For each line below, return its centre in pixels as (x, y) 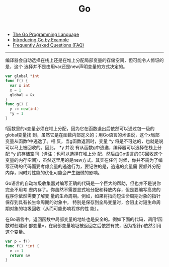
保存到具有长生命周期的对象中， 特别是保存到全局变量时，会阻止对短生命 (81, 202)
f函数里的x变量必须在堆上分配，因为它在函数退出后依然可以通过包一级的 (80, 128)
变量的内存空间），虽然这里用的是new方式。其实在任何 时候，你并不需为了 (82, 160)
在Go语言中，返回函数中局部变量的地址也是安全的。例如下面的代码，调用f (82, 219)
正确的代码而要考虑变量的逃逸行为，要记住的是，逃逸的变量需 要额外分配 (85, 166)
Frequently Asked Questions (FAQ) (48, 45)
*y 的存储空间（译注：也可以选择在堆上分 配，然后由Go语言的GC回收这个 (87, 154)
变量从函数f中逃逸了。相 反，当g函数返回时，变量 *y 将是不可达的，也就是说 (84, 141)
